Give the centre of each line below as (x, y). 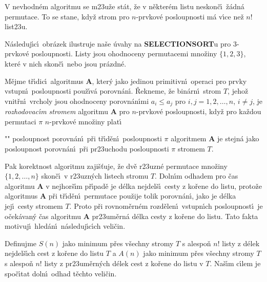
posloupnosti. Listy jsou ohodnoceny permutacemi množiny (124, 53)
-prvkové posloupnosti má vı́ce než (190, 16)
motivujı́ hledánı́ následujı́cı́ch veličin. (65, 226)
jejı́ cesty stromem (34, 205)
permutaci (20, 121)
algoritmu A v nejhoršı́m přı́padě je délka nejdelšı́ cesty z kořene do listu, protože (133, 186)
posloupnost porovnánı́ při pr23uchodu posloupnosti (87, 148)
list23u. (16, 26)
